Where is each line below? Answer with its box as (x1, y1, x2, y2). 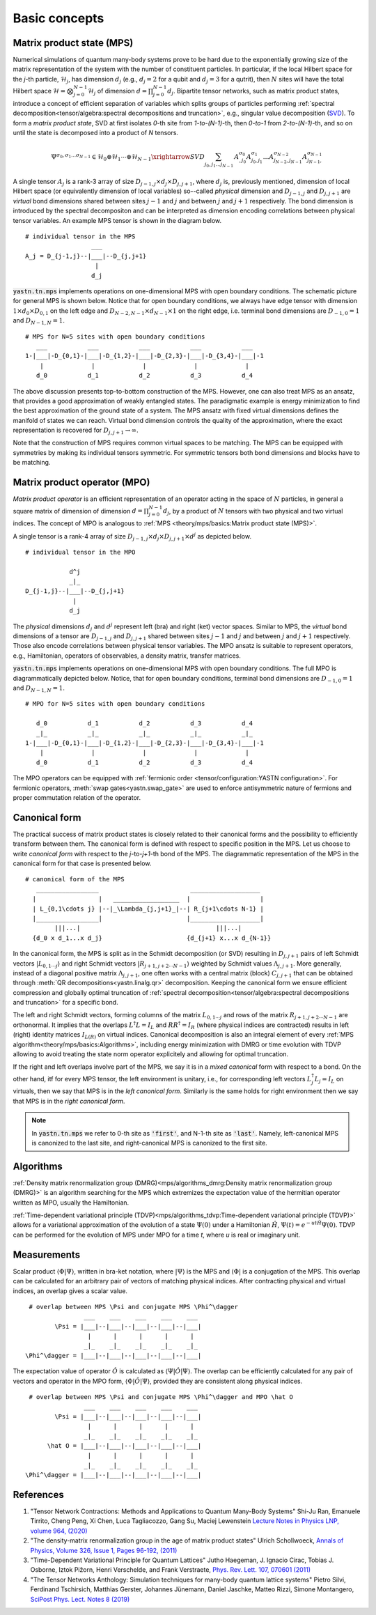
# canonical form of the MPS (25, 875, 125, 883)
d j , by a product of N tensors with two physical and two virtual (162, 507, 343, 517)
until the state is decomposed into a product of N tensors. (13, 129, 179, 137)
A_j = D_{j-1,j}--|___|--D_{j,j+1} (25, 252, 147, 260)
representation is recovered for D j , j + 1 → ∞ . (13, 426, 139, 435)
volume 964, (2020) (30, 1527, 88, 1535)
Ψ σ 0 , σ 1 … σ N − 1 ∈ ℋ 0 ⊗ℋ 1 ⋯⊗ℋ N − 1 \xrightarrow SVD (51, 152, 205, 163)
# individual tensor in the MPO (25, 548, 136, 556)
